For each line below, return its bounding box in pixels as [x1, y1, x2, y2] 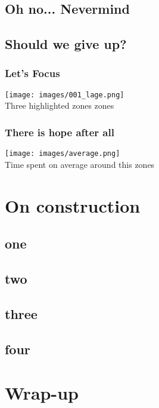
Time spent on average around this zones [5, 158, 155, 170]
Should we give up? [5, 35, 127, 53]
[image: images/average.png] [5, 149, 120, 158]
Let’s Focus [5, 66, 60, 81]
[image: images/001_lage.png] [5, 90, 124, 99]
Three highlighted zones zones [5, 99, 114, 112]
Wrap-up [5, 381, 79, 405]
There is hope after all [5, 124, 114, 139]
